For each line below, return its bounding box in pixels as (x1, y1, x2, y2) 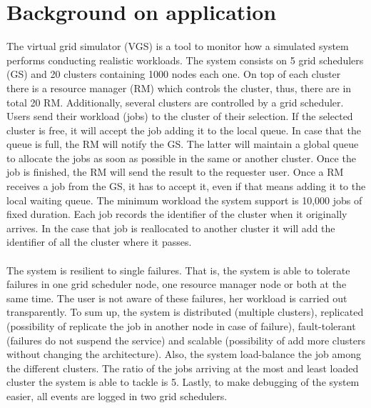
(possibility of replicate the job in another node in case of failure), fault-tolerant (6, 319, 356, 333)
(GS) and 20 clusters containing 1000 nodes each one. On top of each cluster (6, 66, 341, 81)
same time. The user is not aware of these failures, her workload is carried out (6, 290, 347, 305)
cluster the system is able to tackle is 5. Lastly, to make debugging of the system (6, 374, 360, 389)
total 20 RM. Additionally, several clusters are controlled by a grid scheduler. (6, 94, 344, 109)
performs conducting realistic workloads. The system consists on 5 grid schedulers (6, 52, 364, 67)
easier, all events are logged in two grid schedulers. (6, 388, 228, 403)
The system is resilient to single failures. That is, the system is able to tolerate (6, 262, 350, 277)
